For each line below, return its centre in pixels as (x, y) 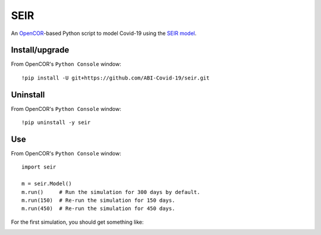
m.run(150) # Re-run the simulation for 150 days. (98, 200)
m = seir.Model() (47, 184)
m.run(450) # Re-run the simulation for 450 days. (98, 209)
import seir (39, 167)
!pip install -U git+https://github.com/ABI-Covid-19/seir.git (116, 78)
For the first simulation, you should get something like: (77, 222)
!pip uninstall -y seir (56, 123)
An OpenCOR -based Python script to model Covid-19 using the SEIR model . (104, 33)
